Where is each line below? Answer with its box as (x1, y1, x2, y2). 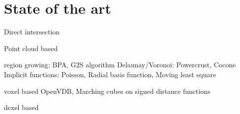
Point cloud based (4, 43, 58, 53)
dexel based (4, 102, 39, 113)
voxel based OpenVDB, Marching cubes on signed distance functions (4, 85, 210, 96)
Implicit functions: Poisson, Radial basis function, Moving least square (4, 69, 216, 79)
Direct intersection (4, 27, 60, 37)
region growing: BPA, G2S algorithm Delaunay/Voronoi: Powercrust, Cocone (4, 59, 236, 70)
